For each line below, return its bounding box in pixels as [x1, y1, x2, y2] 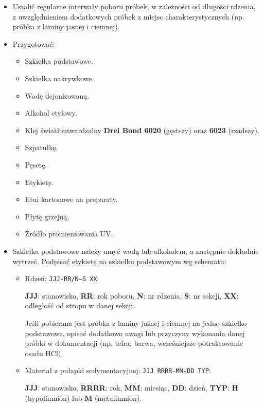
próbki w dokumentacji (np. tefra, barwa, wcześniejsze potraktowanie [25, 338, 243, 348]
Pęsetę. [25, 159, 47, 170]
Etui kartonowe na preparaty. [25, 194, 118, 205]
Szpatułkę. [25, 142, 58, 153]
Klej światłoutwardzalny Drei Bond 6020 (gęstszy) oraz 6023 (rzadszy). [25, 124, 259, 135]
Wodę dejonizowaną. [25, 90, 90, 101]
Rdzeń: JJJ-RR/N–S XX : [25, 273, 99, 284]
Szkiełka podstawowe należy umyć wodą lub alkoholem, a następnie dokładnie [12, 245, 259, 256]
